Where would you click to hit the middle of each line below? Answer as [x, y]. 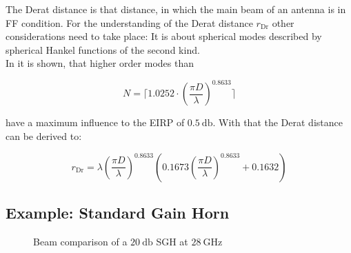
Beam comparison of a [80, 241]
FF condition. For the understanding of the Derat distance [129, 22]
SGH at [172, 241]
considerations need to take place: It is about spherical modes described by [164, 36]
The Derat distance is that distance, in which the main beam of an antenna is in [176, 9]
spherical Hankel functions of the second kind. [103, 49]
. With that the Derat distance [278, 122]
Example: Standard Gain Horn [118, 213]
